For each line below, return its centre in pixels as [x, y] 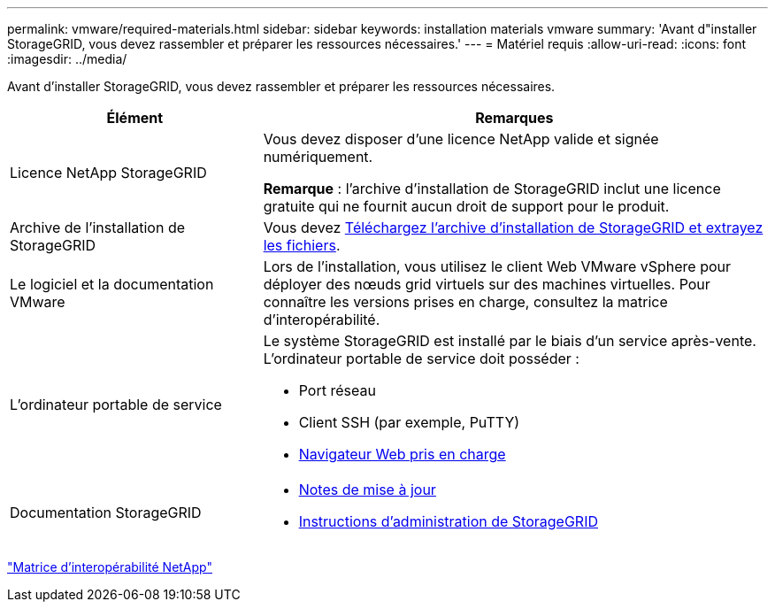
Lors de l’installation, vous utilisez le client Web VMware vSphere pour [497, 266]
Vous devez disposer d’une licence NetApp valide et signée [461, 139]
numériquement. [318, 157]
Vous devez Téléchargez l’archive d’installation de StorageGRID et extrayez [513, 227]
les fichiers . [302, 245]
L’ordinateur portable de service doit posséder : [421, 358]
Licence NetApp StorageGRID [108, 173]
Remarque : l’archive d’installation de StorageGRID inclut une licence [492, 189]
